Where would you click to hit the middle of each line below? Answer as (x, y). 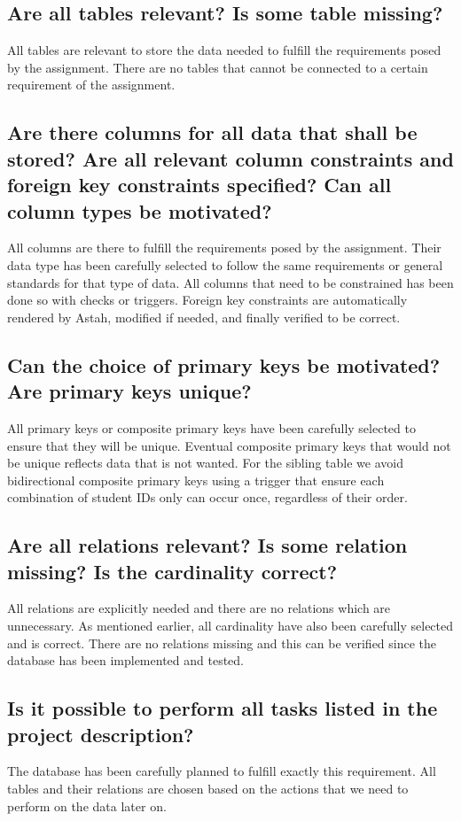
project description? (101, 734)
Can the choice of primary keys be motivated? (224, 364)
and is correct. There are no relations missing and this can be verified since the (222, 643)
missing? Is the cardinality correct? (172, 571)
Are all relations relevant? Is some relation (207, 545)
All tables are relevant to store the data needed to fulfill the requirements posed (224, 50)
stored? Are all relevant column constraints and (230, 158)
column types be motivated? (140, 210)
